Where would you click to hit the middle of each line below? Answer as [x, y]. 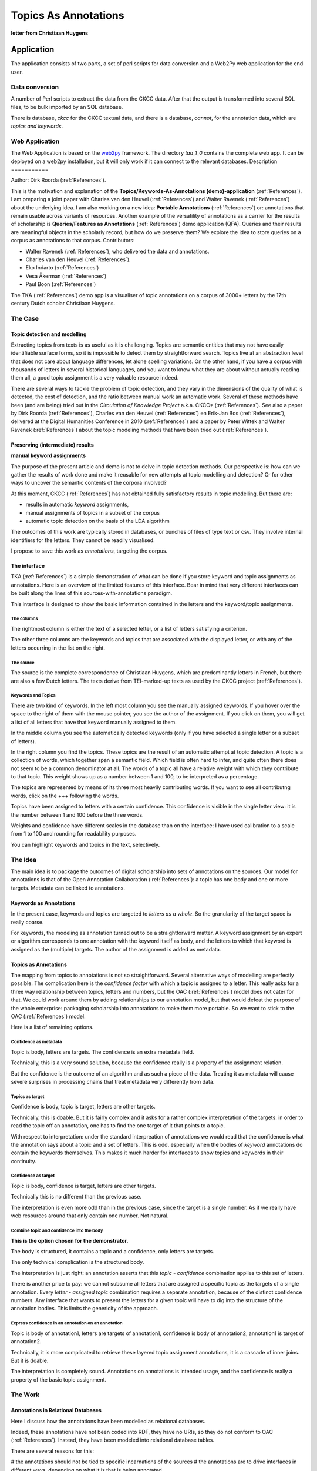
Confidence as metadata [36, 1042]
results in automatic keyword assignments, [77, 505]
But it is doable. [30, 1360]
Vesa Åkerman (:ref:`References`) [66, 276]
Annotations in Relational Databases [56, 1410]
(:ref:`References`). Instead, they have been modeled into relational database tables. [112, 1440]
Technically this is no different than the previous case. [76, 1197]
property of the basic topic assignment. [59, 1379]
